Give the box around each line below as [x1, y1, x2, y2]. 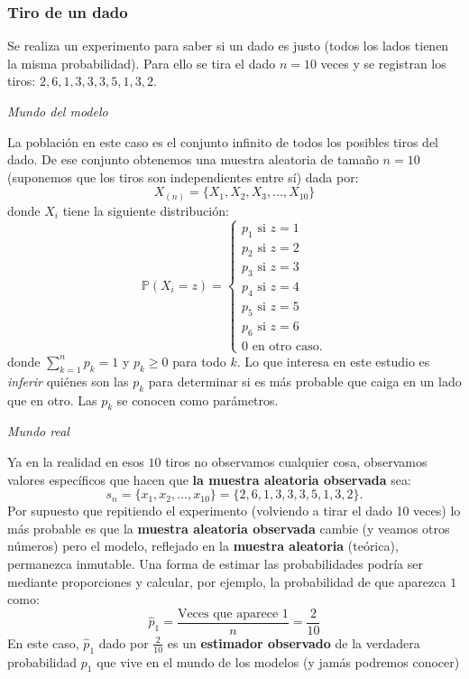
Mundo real [7, 422, 69, 441]
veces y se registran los [320, 53, 446, 72]
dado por [98, 633, 149, 652]
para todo [172, 351, 226, 370]
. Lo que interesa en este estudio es [236, 351, 430, 370]
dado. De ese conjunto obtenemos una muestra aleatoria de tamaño [7, 150, 379, 169]
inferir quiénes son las [7, 371, 129, 390]
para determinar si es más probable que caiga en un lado [148, 371, 462, 390]
